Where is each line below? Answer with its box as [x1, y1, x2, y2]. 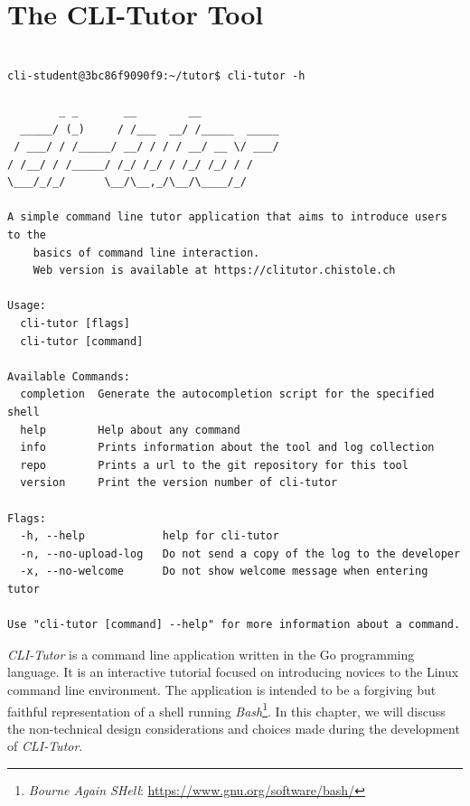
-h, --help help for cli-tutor [20, 530, 279, 543]
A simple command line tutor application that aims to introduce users [7, 211, 447, 224]
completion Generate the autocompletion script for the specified [20, 388, 435, 401]
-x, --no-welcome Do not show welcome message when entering [20, 565, 428, 578]
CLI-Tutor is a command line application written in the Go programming [7, 644, 415, 663]
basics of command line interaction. [33, 246, 260, 259]
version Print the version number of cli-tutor [20, 476, 338, 490]
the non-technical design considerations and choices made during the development [7, 718, 460, 737]
